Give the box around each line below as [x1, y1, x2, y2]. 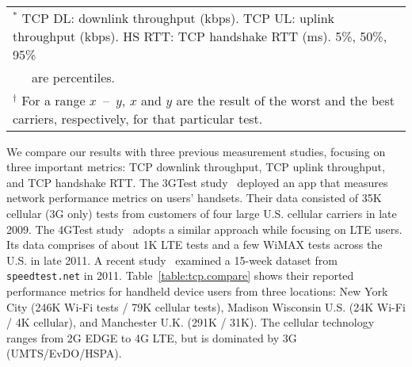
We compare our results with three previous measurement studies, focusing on [6, 143, 386, 159]
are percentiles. [32, 67, 116, 86]
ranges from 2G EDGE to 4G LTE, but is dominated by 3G [6, 329, 297, 346]
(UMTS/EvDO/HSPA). [6, 345, 122, 361]
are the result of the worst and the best [176, 90, 395, 109]
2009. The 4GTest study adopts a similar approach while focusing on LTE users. [6, 220, 402, 237]
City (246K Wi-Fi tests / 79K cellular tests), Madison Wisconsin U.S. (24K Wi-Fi [6, 298, 406, 315]
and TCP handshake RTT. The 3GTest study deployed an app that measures [6, 174, 388, 190]
